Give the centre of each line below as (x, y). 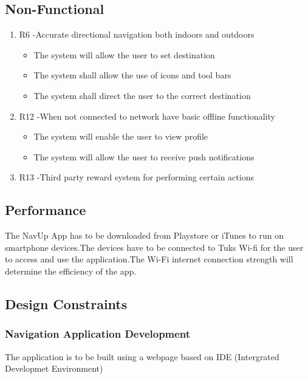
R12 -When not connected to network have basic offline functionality (147, 116)
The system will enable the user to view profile (121, 136)
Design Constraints (66, 303)
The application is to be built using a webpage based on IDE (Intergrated (142, 356)
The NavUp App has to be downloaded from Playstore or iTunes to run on (145, 235)
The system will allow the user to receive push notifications (144, 156)
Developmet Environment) (54, 368)
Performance (46, 210)
